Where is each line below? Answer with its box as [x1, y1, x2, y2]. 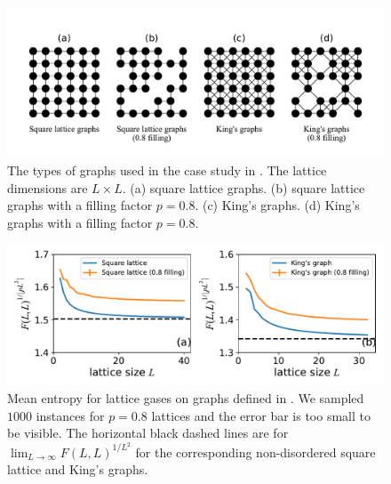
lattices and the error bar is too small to [151, 406, 371, 424]
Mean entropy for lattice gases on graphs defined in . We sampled [7, 388, 364, 407]
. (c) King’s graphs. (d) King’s [195, 196, 360, 214]
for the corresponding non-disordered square [135, 442, 376, 461]
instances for [36, 406, 105, 424]
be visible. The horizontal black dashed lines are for [7, 423, 289, 442]
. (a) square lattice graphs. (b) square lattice [122, 178, 365, 197]
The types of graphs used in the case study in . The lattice [7, 160, 327, 179]
